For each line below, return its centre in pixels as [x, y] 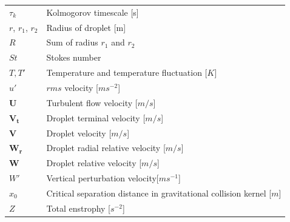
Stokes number [74, 57]
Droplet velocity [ [79, 133]
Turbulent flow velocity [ [92, 102]
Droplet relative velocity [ [94, 163]
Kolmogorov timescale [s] [93, 12]
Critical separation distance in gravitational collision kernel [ [159, 193]
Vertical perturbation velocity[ [103, 178]
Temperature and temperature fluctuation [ [127, 72]
